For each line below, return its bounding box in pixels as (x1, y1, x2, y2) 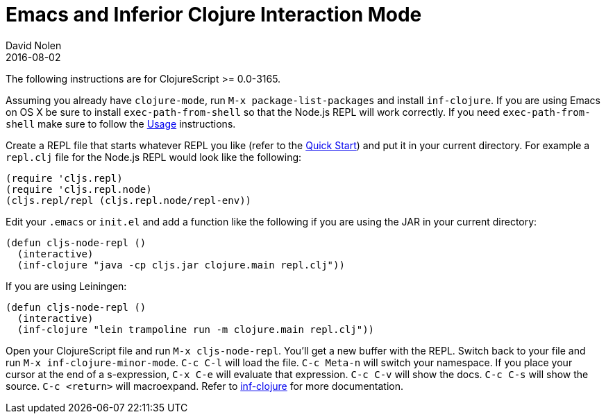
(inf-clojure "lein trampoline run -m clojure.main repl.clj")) (17, 323, 375, 335)
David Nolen (6, 39, 62, 51)
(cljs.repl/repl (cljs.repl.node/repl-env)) (6, 194, 252, 206)
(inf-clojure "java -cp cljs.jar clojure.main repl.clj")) (17, 259, 345, 271)
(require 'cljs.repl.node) (6, 183, 152, 195)
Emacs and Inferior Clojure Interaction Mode (6, 3, 422, 26)
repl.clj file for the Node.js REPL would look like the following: (6, 151, 302, 163)
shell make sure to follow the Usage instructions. (6, 117, 236, 130)
